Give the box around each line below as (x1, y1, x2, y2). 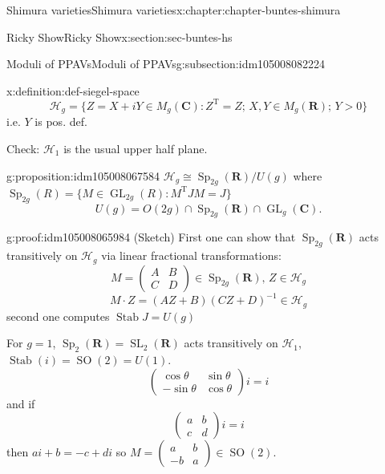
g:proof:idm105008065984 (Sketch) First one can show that (6, 229, 296, 245)
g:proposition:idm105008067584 (6, 167, 160, 184)
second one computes (6, 307, 110, 324)
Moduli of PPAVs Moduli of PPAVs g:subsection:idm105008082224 (6, 55, 326, 72)
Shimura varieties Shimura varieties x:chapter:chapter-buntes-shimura (6, 2, 341, 18)
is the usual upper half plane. (63, 140, 208, 156)
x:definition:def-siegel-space (6, 82, 140, 99)
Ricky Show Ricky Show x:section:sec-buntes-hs (6, 28, 233, 45)
